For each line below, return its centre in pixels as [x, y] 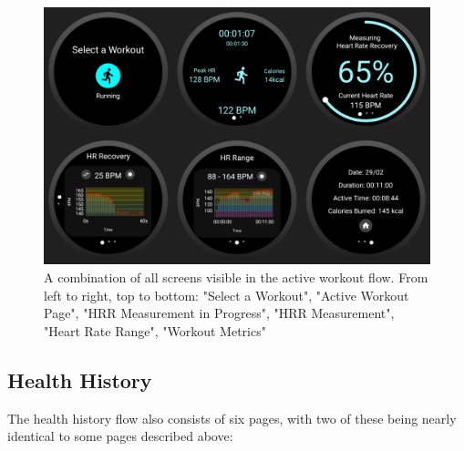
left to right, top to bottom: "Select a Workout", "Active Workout [227, 295]
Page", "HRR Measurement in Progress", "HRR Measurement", [219, 313]
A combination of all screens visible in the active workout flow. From [236, 277]
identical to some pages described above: [120, 436]
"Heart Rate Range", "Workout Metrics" [155, 330]
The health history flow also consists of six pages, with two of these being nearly [232, 418]
